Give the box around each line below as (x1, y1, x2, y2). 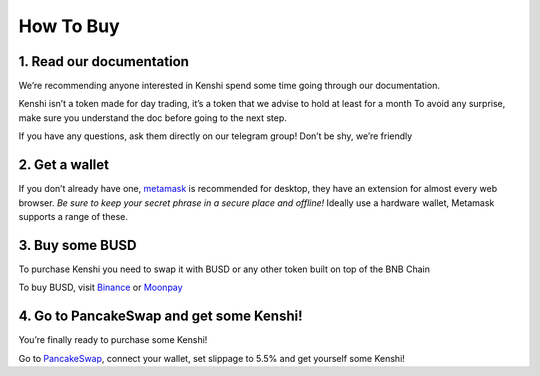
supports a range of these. (18, 210, 129, 222)
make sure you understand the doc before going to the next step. (18, 111, 287, 124)
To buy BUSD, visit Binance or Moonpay (18, 281, 184, 294)
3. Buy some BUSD (18, 236, 137, 254)
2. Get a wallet (18, 156, 110, 174)
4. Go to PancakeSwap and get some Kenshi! (18, 308, 304, 325)
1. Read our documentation (18, 53, 190, 70)
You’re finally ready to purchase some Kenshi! (18, 334, 208, 346)
